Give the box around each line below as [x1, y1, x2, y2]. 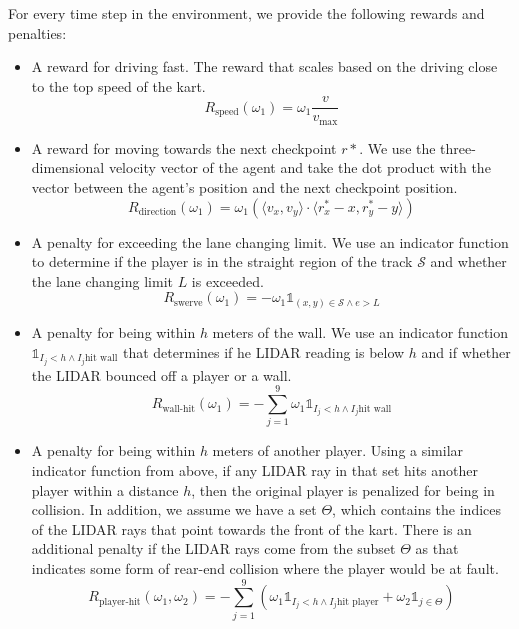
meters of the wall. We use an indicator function [212, 321, 509, 342]
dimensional [31, 157, 105, 178]
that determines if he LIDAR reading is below [122, 341, 405, 362]
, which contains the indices [332, 499, 502, 520]
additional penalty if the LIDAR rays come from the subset [31, 538, 396, 559]
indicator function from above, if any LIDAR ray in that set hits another [31, 459, 479, 480]
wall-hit [162, 403, 196, 414]
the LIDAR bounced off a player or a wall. [31, 364, 292, 385]
